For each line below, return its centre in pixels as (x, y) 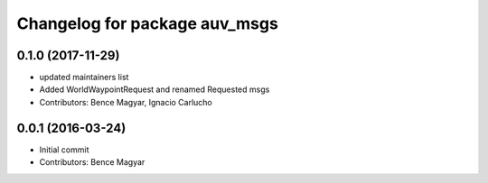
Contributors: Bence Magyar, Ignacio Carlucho (126, 102)
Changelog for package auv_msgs (148, 23)
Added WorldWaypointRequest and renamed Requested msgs (155, 89)
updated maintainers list (84, 78)
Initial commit (64, 150)
